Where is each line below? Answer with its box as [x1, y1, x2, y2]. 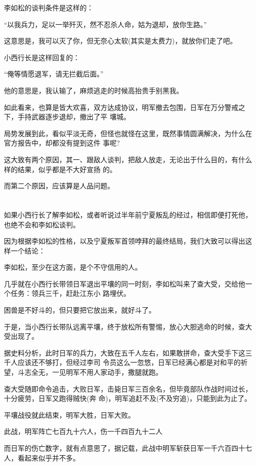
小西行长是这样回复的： [4, 52, 80, 62]
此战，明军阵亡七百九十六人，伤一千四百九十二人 [4, 426, 162, 436]
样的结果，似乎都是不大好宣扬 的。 [4, 164, 117, 174]
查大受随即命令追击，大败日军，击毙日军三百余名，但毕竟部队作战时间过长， [4, 383, 252, 394]
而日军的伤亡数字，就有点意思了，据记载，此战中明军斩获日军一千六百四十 [4, 443, 245, 453]
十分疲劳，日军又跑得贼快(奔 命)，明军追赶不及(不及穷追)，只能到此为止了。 [4, 393, 252, 403]
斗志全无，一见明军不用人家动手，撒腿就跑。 [17, 367, 162, 377]
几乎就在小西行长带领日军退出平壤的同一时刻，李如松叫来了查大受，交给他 [4, 278, 245, 288]
